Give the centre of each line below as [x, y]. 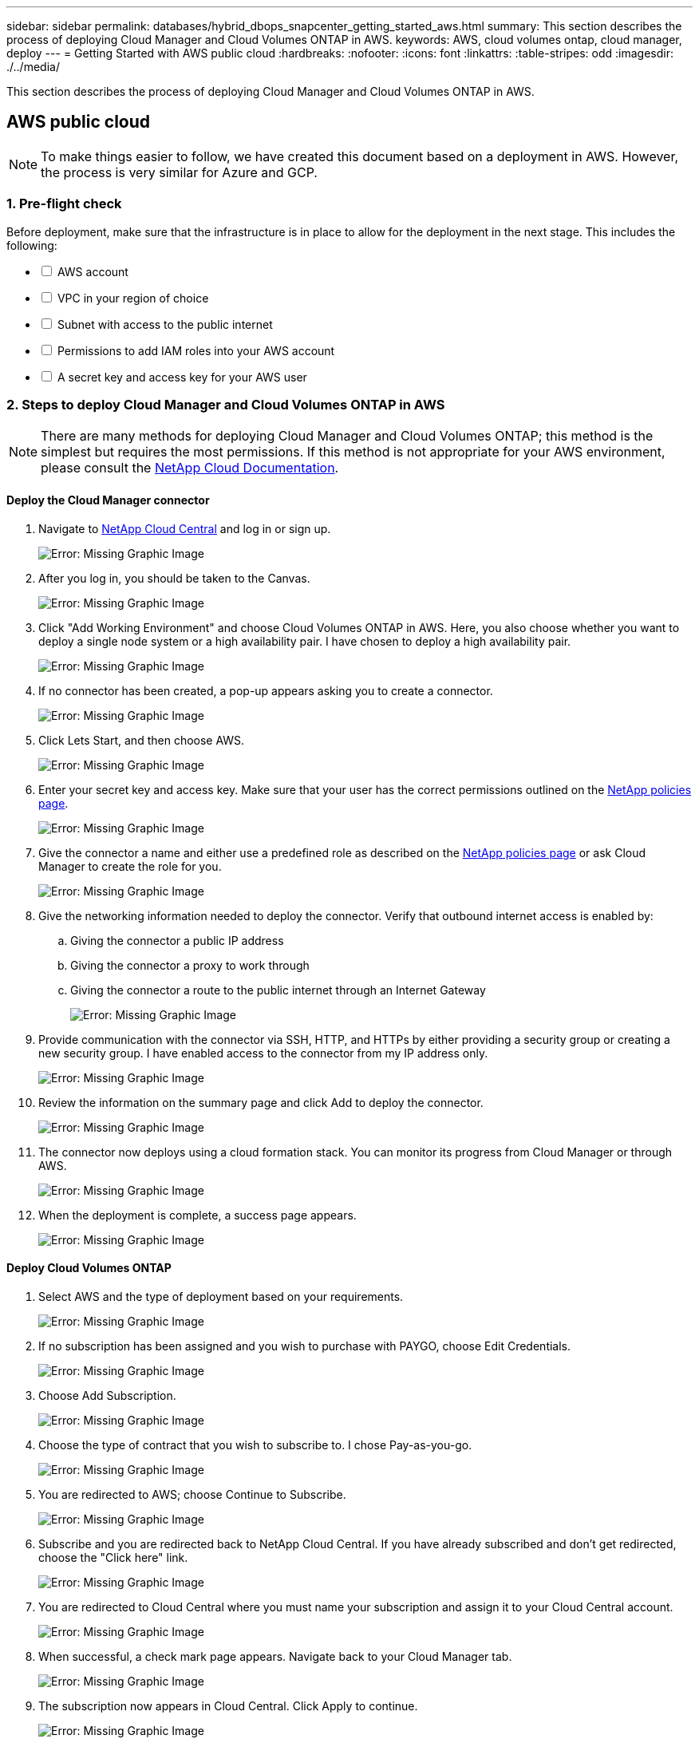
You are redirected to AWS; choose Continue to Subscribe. [192, 1494]
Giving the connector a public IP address [177, 940]
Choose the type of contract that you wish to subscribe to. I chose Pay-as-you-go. [255, 1445]
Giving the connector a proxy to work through [190, 965]
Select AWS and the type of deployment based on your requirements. [221, 1296]
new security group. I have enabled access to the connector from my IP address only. [263, 1053]
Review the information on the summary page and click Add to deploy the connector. [261, 1102]
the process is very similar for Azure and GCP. [179, 172]
